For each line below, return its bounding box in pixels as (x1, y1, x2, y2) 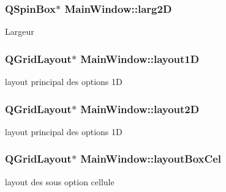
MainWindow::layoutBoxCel (80, 151, 221, 166)
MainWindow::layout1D (80, 51, 200, 66)
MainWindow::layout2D (80, 101, 200, 116)
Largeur (5, 25, 34, 38)
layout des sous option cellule (5, 175, 115, 188)
